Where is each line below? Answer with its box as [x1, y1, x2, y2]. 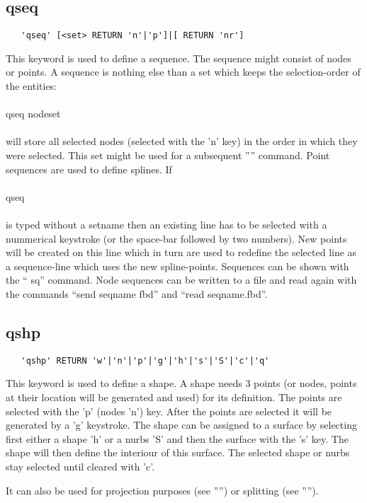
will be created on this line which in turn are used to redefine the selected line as [6, 245, 357, 260]
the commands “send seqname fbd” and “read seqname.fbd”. [6, 286, 268, 301]
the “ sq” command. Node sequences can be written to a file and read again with [6, 272, 357, 287]
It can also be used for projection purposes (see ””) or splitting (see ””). [6, 482, 319, 497]
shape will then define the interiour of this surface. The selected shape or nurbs [6, 445, 350, 460]
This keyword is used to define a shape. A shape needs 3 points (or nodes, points [6, 376, 357, 391]
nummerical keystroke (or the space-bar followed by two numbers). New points [6, 231, 347, 245]
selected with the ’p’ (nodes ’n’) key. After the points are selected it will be [6, 403, 332, 418]
